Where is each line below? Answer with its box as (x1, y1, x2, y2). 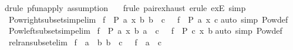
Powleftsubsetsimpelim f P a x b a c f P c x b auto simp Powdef (8, 24, 282, 37)
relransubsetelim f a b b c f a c (8, 35, 162, 48)
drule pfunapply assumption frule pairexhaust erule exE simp (5, 2, 246, 13)
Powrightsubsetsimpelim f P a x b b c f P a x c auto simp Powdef (8, 13, 288, 25)
